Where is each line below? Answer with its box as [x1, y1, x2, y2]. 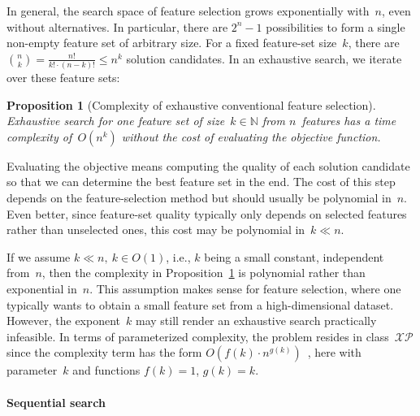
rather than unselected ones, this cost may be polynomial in [6, 221, 305, 238]
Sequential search [6, 393, 106, 410]
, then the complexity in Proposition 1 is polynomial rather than [41, 264, 366, 281]
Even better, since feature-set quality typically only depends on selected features [6, 205, 407, 222]
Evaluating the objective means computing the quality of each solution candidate [6, 157, 410, 174]
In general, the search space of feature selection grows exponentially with [6, 2, 370, 19]
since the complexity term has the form [6, 344, 202, 361]
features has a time [301, 112, 396, 129]
